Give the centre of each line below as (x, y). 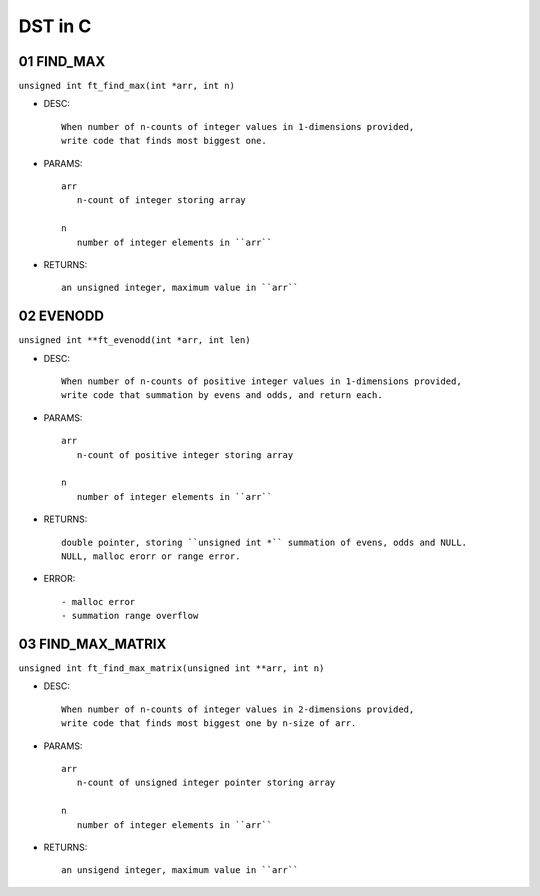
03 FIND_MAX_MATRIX (92, 643)
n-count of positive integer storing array (185, 454)
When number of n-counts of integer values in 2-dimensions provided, (238, 709)
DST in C (55, 26)
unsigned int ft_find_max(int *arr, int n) (126, 86)
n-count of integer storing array (161, 200)
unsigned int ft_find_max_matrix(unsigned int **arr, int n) (171, 668)
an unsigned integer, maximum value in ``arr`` (180, 288)
